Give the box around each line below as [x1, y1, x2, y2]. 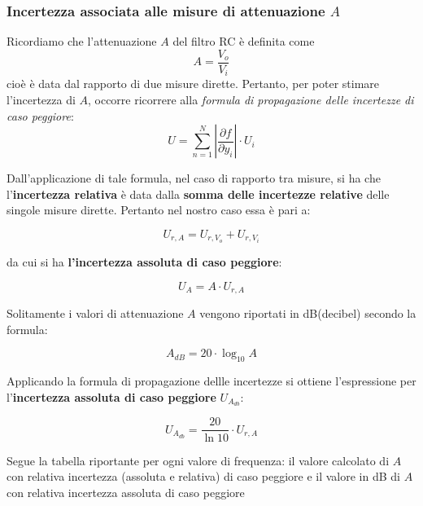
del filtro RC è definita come [172, 33, 315, 50]
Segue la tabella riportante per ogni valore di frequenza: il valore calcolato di [7, 451, 390, 469]
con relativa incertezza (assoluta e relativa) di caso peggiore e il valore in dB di [7, 468, 400, 485]
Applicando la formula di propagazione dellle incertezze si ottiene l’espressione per [7, 372, 416, 389]
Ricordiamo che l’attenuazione [7, 33, 157, 50]
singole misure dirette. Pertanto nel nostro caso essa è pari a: [7, 201, 311, 218]
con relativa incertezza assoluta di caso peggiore [7, 483, 245, 500]
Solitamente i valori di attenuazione [7, 305, 184, 322]
